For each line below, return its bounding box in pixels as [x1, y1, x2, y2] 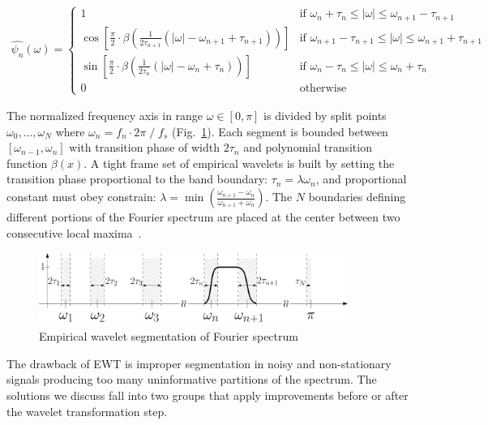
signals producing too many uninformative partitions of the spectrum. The [6, 371, 377, 388]
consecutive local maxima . [6, 224, 142, 241]
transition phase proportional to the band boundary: [6, 170, 268, 187]
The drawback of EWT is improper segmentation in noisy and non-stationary [6, 354, 392, 371]
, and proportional [315, 170, 407, 187]
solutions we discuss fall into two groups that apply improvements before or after [6, 387, 409, 404]
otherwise [299, 82, 347, 94]
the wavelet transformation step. [6, 402, 168, 419]
